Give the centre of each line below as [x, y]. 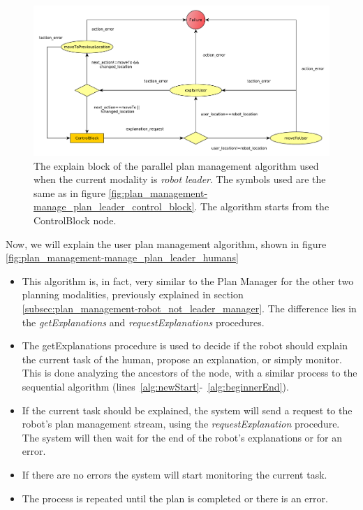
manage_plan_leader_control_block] [114, 206]
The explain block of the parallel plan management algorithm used [176, 165]
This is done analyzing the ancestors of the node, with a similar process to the [190, 373]
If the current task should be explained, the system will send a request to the [187, 410]
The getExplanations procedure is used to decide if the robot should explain [185, 345]
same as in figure [69, 192]
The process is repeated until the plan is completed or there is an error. [175, 498]
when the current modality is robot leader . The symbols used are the [180, 179]
